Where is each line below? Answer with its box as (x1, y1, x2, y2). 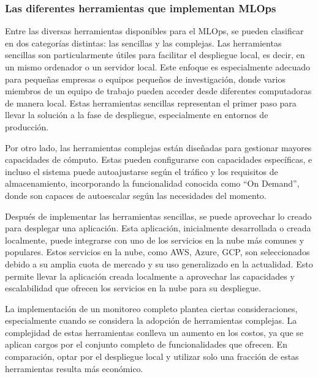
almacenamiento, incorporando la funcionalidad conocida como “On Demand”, (5, 177, 300, 190)
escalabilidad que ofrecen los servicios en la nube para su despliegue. (5, 282, 261, 294)
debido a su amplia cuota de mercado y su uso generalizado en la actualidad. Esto (5, 257, 313, 270)
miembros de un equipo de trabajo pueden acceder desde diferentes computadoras (5, 84, 312, 97)
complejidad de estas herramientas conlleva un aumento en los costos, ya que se (5, 326, 304, 338)
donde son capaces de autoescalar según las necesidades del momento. (5, 188, 267, 201)
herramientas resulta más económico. (5, 362, 143, 375)
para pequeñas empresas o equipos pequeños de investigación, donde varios (5, 72, 286, 85)
